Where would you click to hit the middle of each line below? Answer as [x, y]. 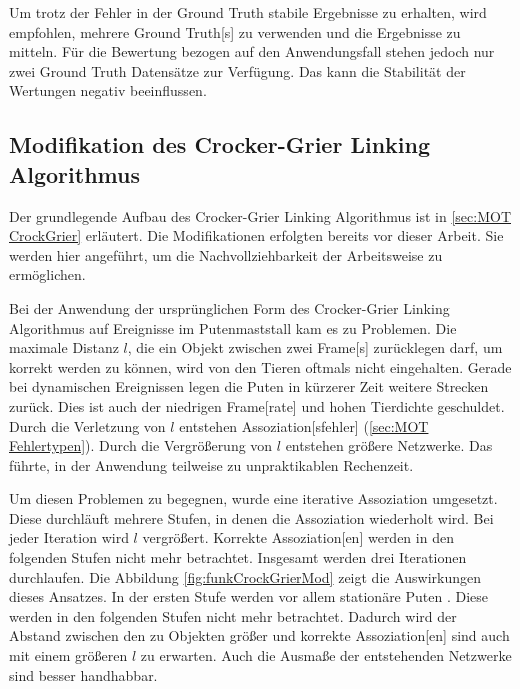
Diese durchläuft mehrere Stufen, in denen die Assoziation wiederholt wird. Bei [251, 517]
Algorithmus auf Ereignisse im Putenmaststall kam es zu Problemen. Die [233, 327]
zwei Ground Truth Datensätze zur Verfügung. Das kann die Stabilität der [237, 70]
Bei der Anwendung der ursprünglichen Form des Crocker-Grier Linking [229, 307]
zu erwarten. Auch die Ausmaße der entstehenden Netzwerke [326, 655]
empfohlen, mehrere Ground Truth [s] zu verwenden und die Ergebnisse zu [235, 31]
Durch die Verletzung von [87, 425]
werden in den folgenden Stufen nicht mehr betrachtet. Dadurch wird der [233, 615]
